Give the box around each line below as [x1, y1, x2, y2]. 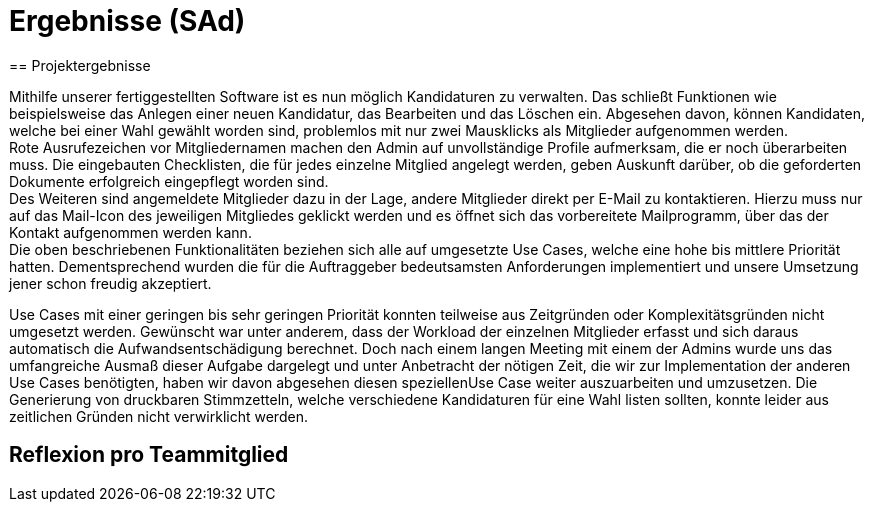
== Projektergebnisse [9, 56, 151, 74]
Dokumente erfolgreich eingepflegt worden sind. [9, 172, 329, 190]
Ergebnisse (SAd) [9, 4, 246, 38]
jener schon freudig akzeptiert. [9, 274, 212, 292]
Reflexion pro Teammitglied [9, 442, 289, 468]
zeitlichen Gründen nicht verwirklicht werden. [9, 407, 308, 425]
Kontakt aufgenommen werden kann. [9, 223, 252, 241]
